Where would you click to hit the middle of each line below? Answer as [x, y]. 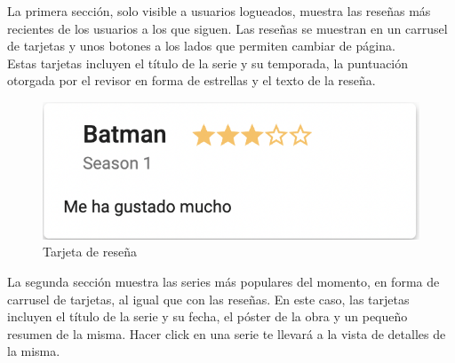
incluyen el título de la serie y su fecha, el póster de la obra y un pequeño [208, 316]
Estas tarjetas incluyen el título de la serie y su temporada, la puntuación [208, 63]
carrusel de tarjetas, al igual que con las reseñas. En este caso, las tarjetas [208, 299]
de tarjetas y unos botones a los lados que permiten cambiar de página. [201, 46]
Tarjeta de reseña [90, 252]
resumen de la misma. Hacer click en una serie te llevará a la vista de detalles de [227, 333]
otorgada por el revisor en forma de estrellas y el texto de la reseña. [192, 80]
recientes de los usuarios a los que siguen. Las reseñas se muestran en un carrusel [227, 28]
